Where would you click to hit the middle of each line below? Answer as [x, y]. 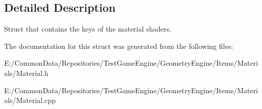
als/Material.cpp [30, 100]
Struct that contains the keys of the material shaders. [88, 29]
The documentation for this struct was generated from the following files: [119, 46]
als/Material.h [26, 73]
